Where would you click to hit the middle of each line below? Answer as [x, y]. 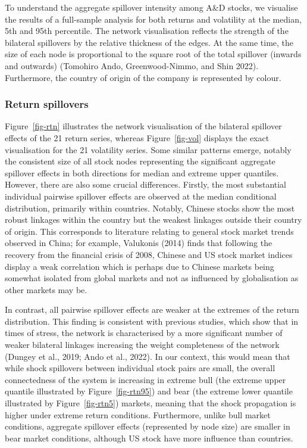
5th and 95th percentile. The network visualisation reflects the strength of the [147, 31]
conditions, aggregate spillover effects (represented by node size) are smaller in [148, 426]
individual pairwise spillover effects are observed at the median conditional [141, 196]
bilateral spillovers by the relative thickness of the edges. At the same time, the [149, 42]
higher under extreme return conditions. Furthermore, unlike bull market [138, 414]
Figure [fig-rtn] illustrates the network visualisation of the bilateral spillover [143, 126]
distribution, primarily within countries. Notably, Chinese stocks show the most [150, 208]
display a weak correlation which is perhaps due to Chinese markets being [140, 266]
